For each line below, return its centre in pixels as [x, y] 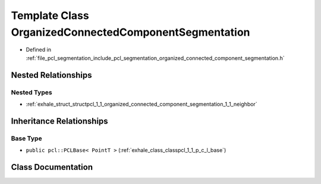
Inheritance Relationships [59, 121]
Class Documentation [52, 167]
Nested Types [32, 92]
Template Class [50, 15]
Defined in [39, 50]
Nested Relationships [51, 75]
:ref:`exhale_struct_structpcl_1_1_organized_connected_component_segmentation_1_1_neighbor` [142, 104]
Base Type [26, 138]
